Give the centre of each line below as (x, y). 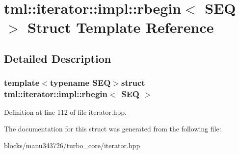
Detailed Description (58, 58)
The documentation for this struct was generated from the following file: (113, 129)
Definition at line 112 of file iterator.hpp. (65, 112)
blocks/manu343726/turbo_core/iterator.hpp (72, 145)
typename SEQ (80, 83)
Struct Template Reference (121, 27)
